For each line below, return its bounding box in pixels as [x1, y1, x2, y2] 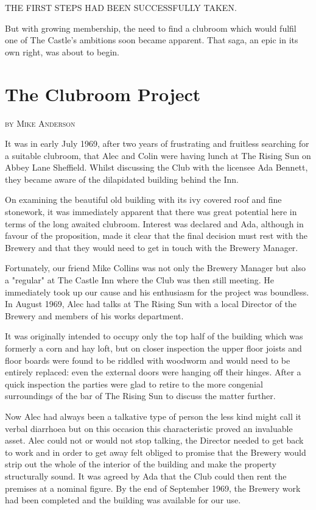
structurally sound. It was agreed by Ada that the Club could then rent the [5, 469, 287, 482]
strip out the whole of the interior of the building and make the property [5, 458, 276, 470]
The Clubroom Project [5, 81, 201, 106]
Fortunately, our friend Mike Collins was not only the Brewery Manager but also [5, 261, 306, 274]
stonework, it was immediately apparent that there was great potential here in [5, 205, 297, 218]
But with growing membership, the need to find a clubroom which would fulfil [5, 21, 297, 34]
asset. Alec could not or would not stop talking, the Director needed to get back [5, 434, 304, 447]
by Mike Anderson [5, 116, 75, 129]
